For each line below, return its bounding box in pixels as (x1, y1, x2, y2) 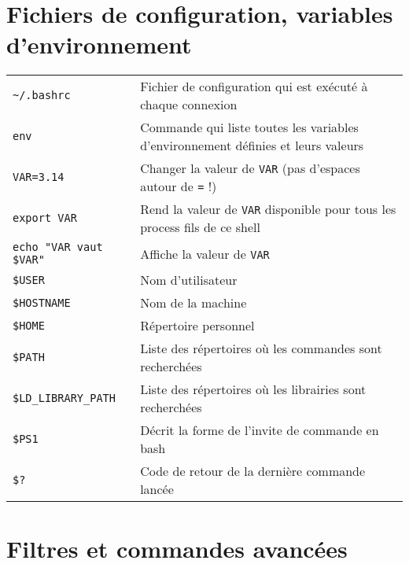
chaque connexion (140, 95, 238, 114)
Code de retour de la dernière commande (140, 462, 366, 481)
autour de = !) (140, 177, 217, 196)
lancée (140, 480, 174, 499)
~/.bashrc (13, 89, 71, 102)
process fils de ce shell (140, 218, 260, 237)
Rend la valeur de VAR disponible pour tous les (140, 200, 396, 219)
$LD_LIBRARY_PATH (13, 392, 116, 405)
